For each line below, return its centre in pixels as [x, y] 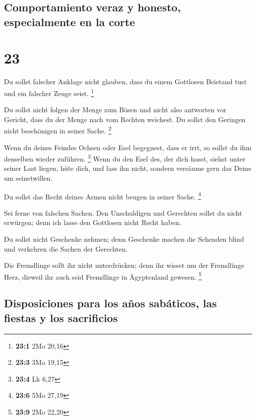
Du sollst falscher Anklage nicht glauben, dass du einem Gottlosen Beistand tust [126, 81]
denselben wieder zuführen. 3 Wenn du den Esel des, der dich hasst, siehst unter [125, 158]
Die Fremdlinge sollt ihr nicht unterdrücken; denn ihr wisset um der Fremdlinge [124, 265]
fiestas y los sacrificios [61, 317]
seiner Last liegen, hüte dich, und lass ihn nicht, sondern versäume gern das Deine [128, 168]
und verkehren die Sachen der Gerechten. [66, 248]
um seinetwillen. [28, 178]
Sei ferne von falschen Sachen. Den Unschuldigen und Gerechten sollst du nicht [123, 212]
